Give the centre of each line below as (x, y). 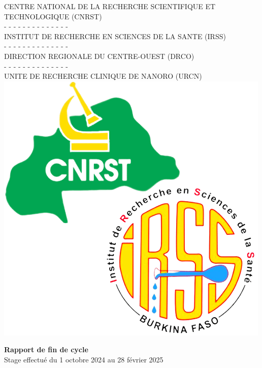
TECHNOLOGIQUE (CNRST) (53, 16)
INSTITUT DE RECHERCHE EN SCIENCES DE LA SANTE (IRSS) (115, 36)
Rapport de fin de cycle (46, 349)
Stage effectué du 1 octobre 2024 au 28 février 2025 (84, 359)
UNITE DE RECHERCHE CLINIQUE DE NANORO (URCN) (103, 76)
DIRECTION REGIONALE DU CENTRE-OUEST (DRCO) (99, 56)
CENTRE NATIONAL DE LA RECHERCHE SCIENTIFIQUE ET (110, 6)
